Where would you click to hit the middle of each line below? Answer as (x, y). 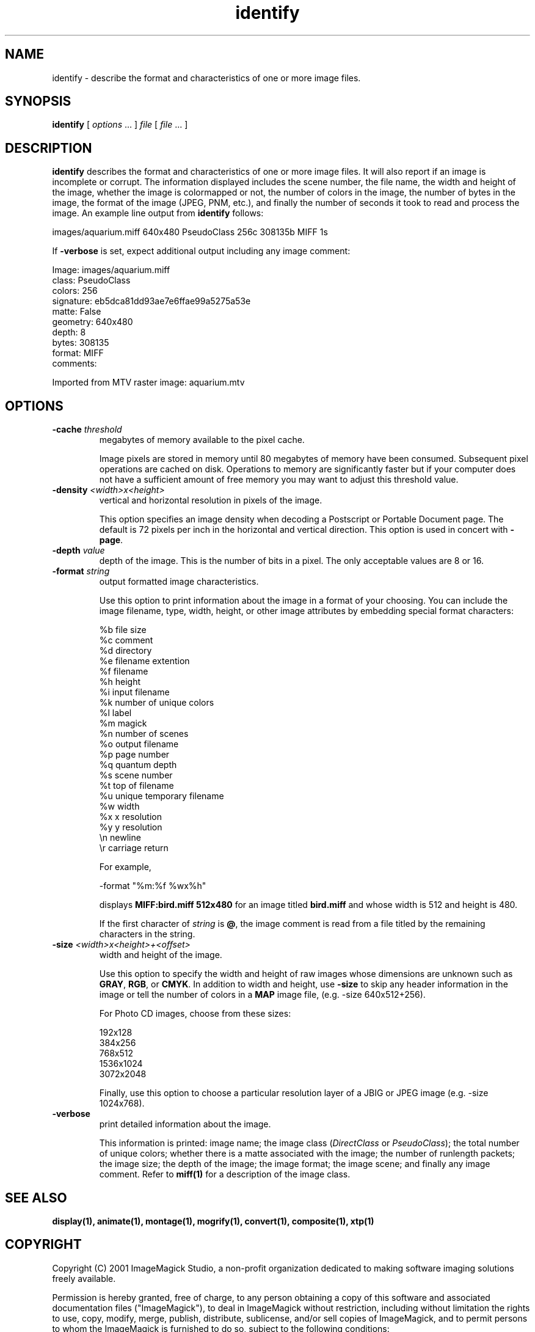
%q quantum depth (138, 765)
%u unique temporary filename (162, 796)
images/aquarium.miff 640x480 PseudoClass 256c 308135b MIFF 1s (190, 232)
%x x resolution (130, 817)
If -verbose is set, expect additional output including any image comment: (201, 251)
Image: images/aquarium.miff (111, 270)
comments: (75, 364)
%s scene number (136, 775)
